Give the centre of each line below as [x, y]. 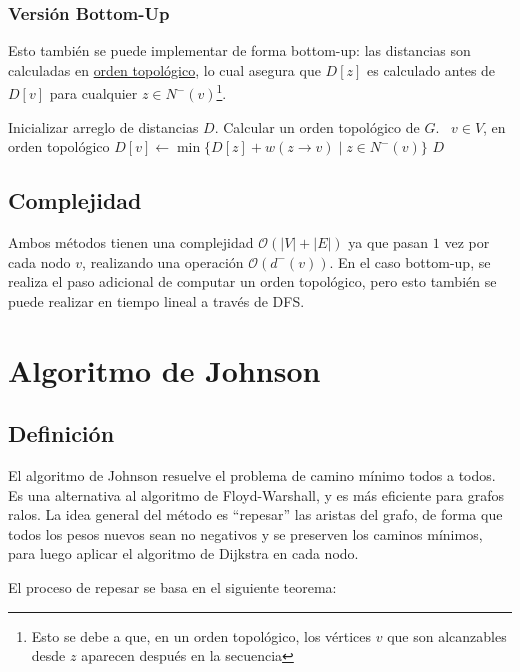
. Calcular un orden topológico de [317, 126]
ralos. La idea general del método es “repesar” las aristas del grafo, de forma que [255, 514]
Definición [61, 433]
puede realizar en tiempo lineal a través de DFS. [156, 300]
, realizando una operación [163, 261]
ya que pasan [388, 242]
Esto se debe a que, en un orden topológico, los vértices [201, 635]
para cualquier [93, 93]
